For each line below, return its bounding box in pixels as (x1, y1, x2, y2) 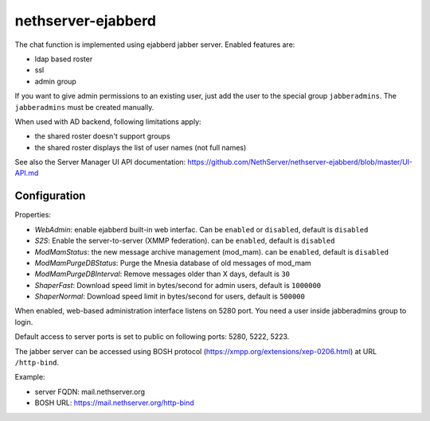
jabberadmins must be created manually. (14, 102, 154, 111)
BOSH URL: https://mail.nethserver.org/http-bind (34, 398, 194, 407)
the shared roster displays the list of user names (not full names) (34, 142, 247, 152)
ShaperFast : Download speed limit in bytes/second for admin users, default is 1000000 (34, 280, 322, 290)
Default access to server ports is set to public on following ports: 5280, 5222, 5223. (14, 332, 290, 341)
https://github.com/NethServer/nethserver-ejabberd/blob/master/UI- (187, 158, 413, 167)
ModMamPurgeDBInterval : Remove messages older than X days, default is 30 (34, 269, 291, 279)
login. (14, 317, 33, 326)
